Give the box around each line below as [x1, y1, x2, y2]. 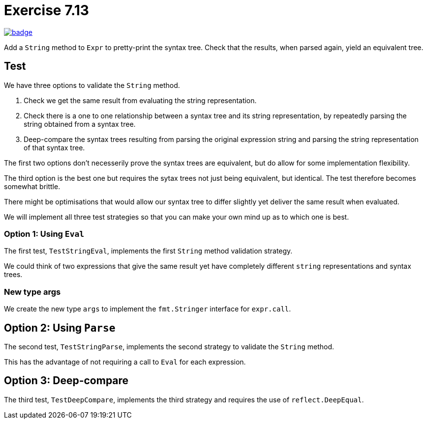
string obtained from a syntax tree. [24, 119, 136, 128]
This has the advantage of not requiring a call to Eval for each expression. [4, 357, 246, 366]
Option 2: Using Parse [4, 321, 116, 334]
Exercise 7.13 [4, 2, 89, 19]
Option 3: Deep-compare [4, 374, 129, 387]
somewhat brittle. [4, 182, 61, 191]
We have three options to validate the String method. [4, 81, 180, 89]
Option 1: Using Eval [4, 228, 85, 239]
